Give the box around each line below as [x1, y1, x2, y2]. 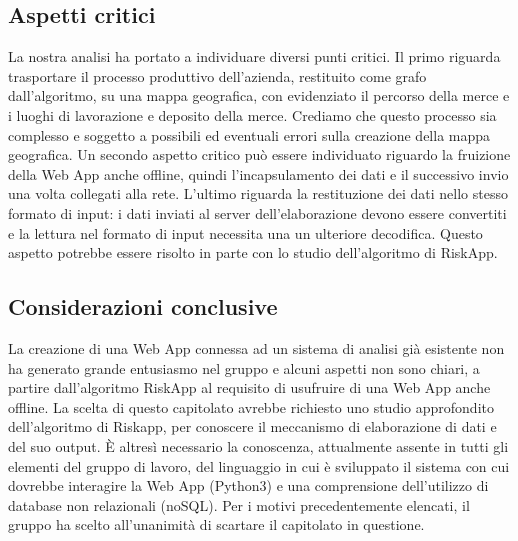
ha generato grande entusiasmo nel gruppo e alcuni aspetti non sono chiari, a [8, 357, 480, 378]
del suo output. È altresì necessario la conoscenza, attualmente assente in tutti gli [8, 435, 509, 456]
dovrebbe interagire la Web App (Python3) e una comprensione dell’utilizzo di [8, 475, 489, 496]
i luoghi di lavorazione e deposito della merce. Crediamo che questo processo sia [8, 104, 497, 125]
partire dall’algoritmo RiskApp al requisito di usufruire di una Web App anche [8, 377, 491, 398]
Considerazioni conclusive [8, 291, 278, 322]
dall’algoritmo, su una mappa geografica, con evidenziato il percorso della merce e [8, 85, 510, 106]
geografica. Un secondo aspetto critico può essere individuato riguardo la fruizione [8, 144, 511, 165]
